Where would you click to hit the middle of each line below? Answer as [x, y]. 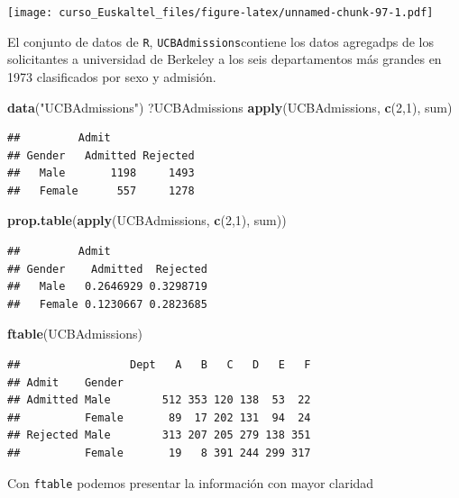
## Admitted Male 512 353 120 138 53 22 [159, 400]
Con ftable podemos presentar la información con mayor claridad [191, 482]
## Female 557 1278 [101, 190]
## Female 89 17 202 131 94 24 [159, 417]
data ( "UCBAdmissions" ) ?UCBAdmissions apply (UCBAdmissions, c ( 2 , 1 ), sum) [230, 107]
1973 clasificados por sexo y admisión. [112, 76]
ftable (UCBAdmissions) [75, 334]
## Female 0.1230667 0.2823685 [107, 304]
